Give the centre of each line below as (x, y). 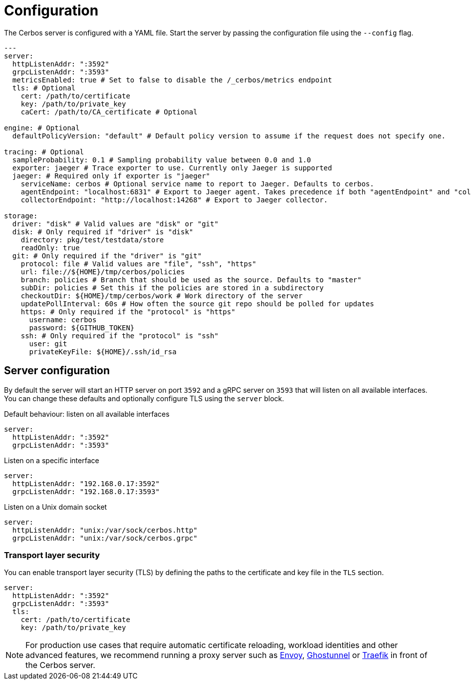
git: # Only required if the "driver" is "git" (107, 256)
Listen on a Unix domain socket (56, 507)
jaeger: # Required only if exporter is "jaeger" (111, 176)
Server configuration (57, 371)
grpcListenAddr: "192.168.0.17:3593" (86, 491)
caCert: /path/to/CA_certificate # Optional (109, 112)
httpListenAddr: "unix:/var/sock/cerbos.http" (105, 530)
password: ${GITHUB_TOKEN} (82, 328)
